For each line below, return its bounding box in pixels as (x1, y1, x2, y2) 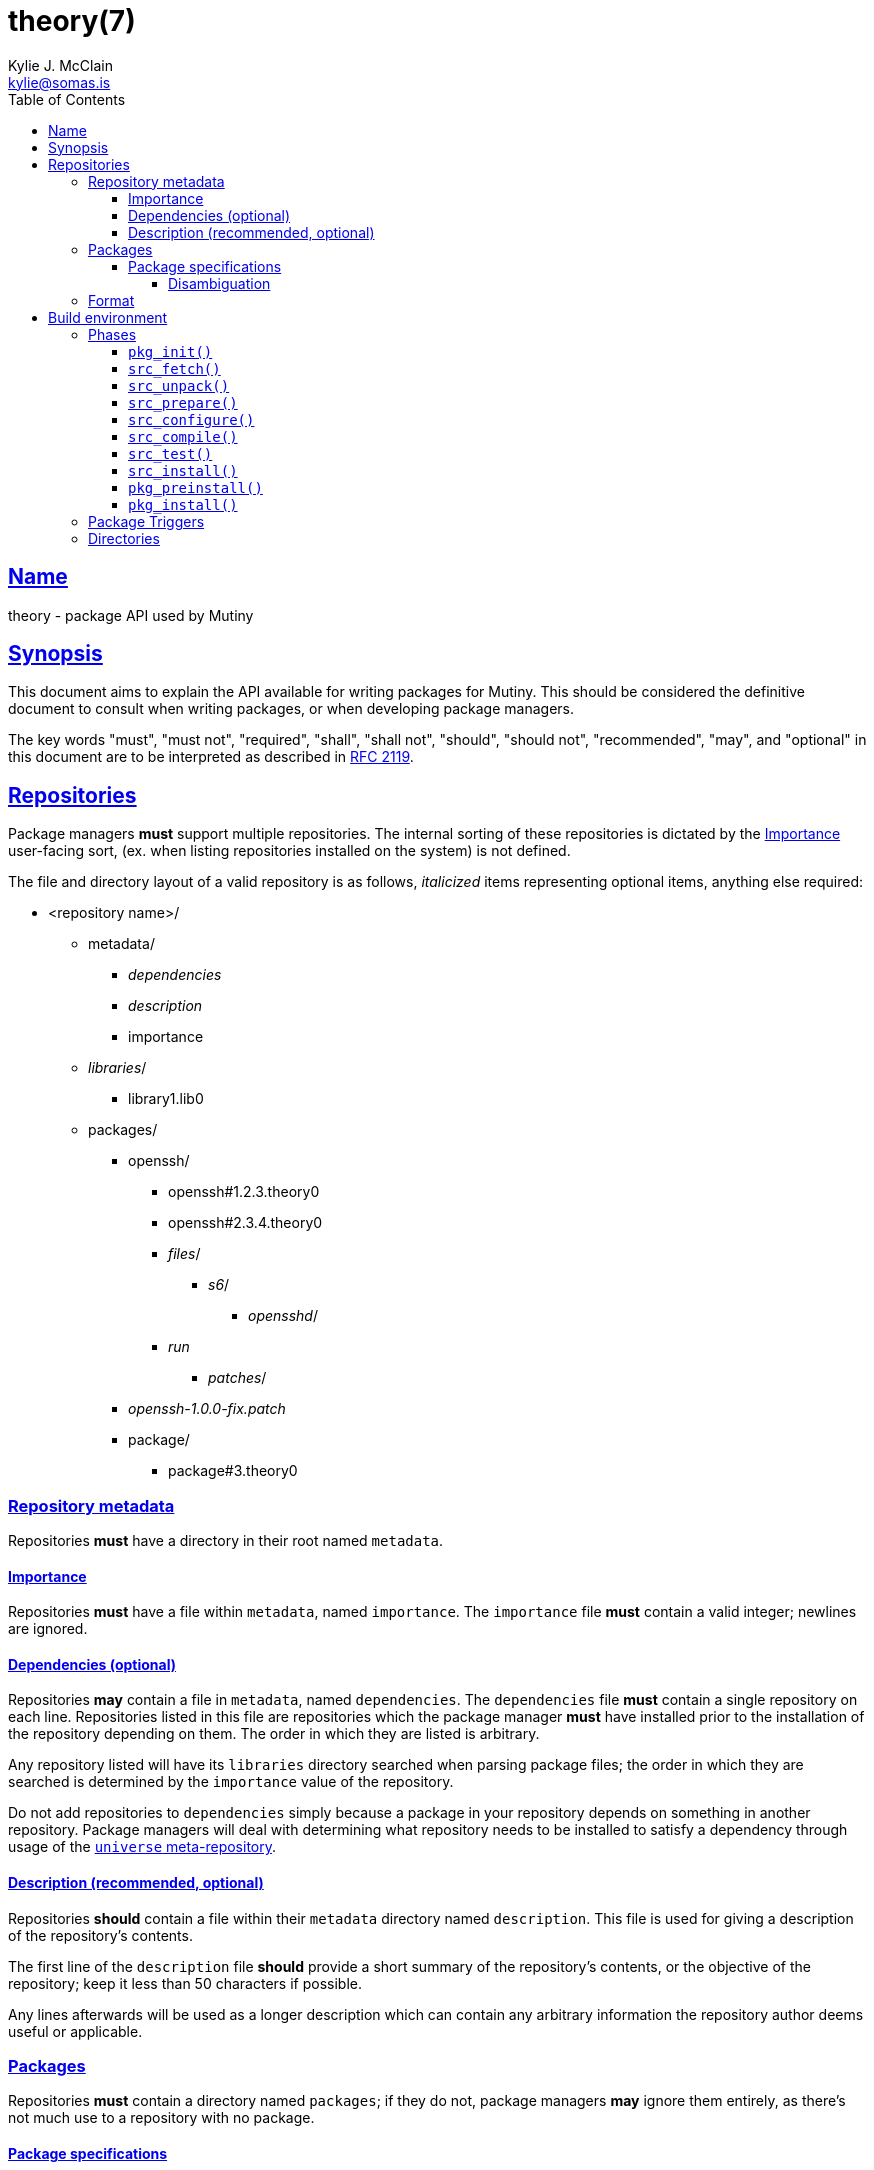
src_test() (128, 445, 213, 462)
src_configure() (128, 411, 255, 428)
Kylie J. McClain (8, 56, 113, 74)
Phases (88, 325, 137, 343)
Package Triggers (88, 512, 205, 530)
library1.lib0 (128, 1090, 204, 1108)
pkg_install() (128, 496, 238, 513)
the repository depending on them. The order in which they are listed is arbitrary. (8, 1725, 540, 1743)
